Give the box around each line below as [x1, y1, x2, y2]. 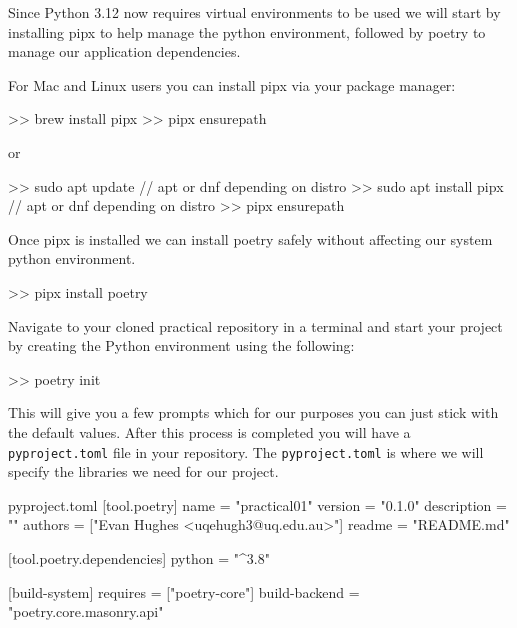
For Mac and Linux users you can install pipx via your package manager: [8, 74, 456, 95]
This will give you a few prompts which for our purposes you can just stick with [8, 402, 499, 423]
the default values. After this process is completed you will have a [8, 421, 411, 442]
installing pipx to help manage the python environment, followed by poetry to [8, 21, 486, 42]
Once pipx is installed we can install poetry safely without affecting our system [8, 228, 493, 249]
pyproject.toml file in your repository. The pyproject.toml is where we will [8, 441, 484, 462]
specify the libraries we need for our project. [8, 461, 279, 482]
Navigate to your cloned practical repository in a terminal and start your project [8, 315, 503, 336]
